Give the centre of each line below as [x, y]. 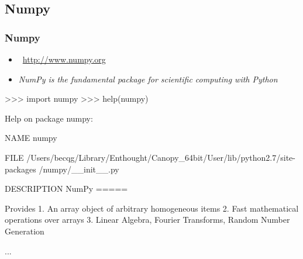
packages [20, 169]
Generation [25, 231]
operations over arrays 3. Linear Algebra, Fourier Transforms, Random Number [147, 220]
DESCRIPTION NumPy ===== [66, 189]
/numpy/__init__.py [79, 169]
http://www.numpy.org [64, 59]
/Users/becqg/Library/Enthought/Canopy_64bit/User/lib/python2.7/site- [161, 157]
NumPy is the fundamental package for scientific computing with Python [148, 79]
